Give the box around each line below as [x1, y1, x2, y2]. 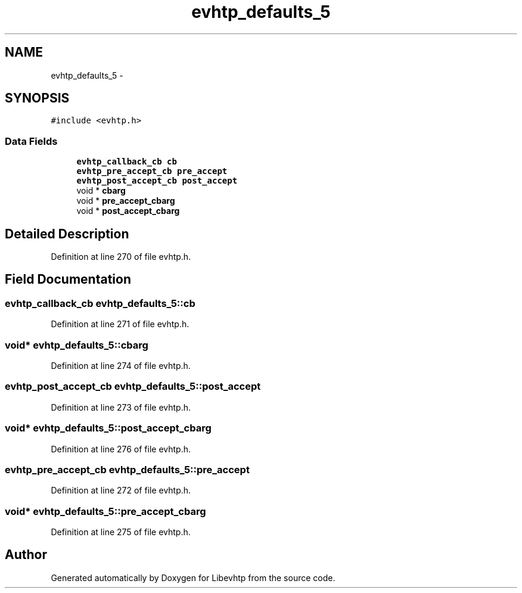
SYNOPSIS [5, 91, 70, 106]
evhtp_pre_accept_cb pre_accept [76, 166, 228, 176]
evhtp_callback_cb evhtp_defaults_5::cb [5, 297, 195, 309]
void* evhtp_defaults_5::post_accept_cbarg [5, 422, 212, 434]
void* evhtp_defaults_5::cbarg [5, 339, 148, 351]
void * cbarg [76, 185, 126, 196]
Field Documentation [5, 272, 131, 287]
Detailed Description [5, 226, 129, 241]
